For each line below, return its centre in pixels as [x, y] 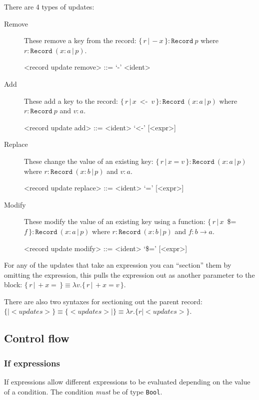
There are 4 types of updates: [49, 7]
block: [13, 284]
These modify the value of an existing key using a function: [115, 221]
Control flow [37, 338]
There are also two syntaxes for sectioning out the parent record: [103, 301]
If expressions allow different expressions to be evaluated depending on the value [127, 382]
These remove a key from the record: [80, 40]
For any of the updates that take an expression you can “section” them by [118, 265]
